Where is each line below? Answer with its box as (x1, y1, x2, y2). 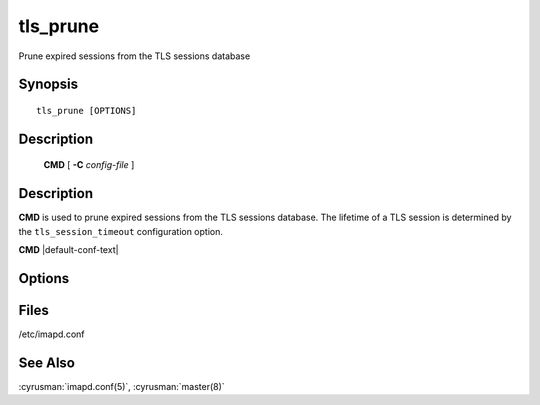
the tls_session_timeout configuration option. (18, 225, 224, 237)
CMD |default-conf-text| (18, 244, 119, 256)
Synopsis (18, 76, 79, 93)
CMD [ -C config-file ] (43, 159, 135, 171)
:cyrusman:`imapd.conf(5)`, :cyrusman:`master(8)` (18, 380, 225, 392)
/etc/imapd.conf (18, 328, 85, 340)
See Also (18, 354, 75, 371)
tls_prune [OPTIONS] (36, 105, 137, 116)
